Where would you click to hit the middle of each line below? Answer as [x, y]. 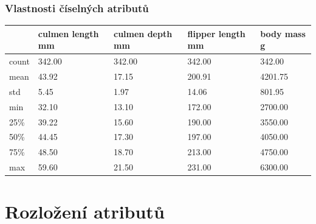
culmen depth [143, 33]
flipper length [216, 33]
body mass [283, 33]
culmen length [68, 33]
